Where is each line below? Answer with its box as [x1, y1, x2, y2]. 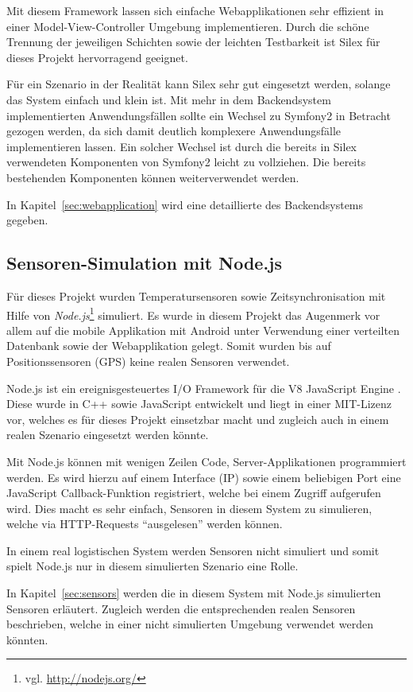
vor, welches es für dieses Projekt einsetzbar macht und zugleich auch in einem [6, 410, 389, 427]
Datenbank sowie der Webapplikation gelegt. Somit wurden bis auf [6, 337, 331, 354]
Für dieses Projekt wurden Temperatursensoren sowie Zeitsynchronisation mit [6, 287, 386, 304]
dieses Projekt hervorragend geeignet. [6, 49, 188, 65]
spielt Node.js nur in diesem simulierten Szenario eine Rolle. [6, 558, 299, 574]
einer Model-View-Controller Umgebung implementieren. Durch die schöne [6, 17, 369, 34]
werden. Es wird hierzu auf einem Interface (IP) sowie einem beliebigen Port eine [6, 468, 401, 485]
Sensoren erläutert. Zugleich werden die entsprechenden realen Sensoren [6, 600, 356, 616]
